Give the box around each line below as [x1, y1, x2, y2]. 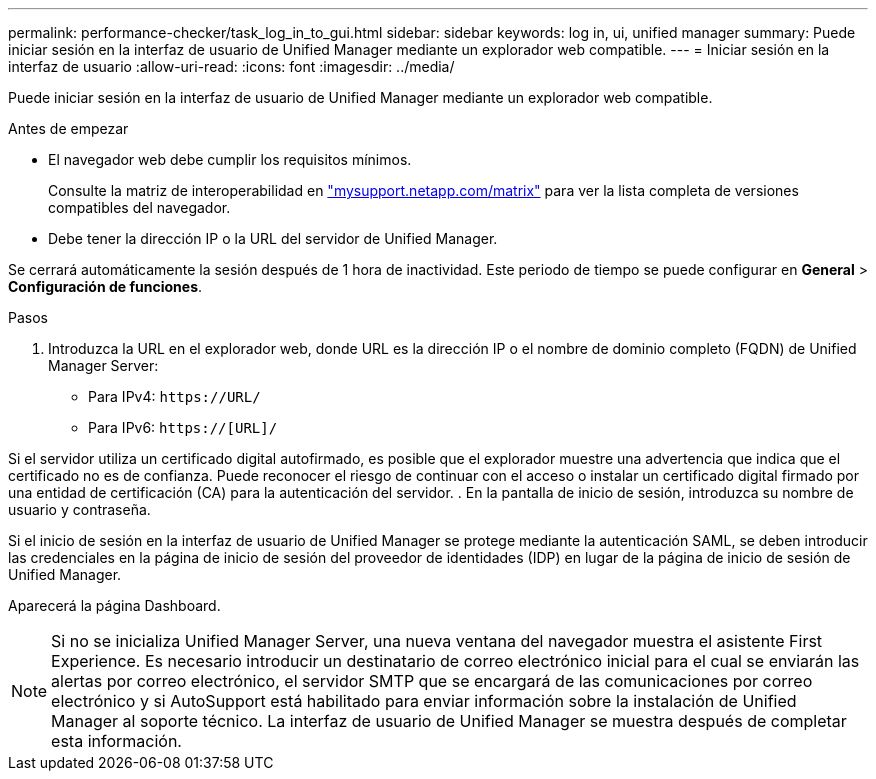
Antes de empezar [8, 120, 129, 137]
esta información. [51, 731, 182, 751]
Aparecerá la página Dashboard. [8, 597, 221, 614]
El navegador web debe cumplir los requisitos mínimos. [48, 151, 412, 168]
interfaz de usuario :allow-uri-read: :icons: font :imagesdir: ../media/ [8, 58, 455, 75]
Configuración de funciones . [8, 278, 203, 295]
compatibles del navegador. [48, 199, 231, 216]
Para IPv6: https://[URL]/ [88, 419, 278, 436]
